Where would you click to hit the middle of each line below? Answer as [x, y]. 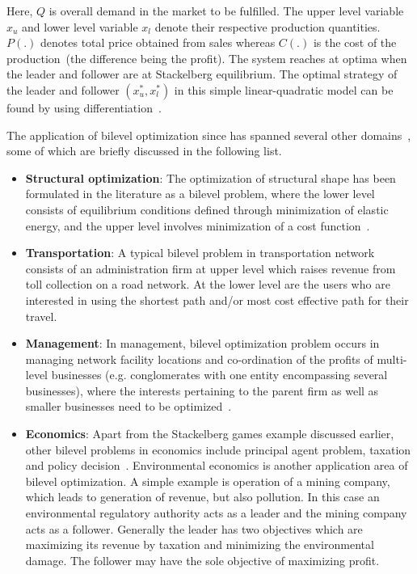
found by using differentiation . [84, 107]
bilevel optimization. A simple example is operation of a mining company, [208, 481]
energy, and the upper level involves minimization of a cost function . [198, 225]
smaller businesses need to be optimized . [128, 406]
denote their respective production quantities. [267, 26]
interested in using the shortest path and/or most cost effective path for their [217, 300]
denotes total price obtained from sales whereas [158, 42]
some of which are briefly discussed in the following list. [144, 151]
